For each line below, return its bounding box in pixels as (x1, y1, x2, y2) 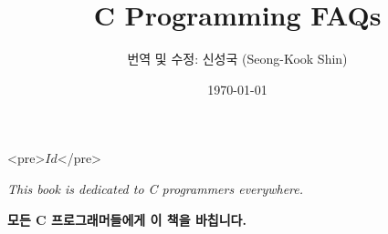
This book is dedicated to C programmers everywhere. (7, 178, 304, 198)
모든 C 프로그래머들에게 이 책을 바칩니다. (7, 209, 246, 229)
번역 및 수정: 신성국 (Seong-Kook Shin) (127, 49, 348, 68)
